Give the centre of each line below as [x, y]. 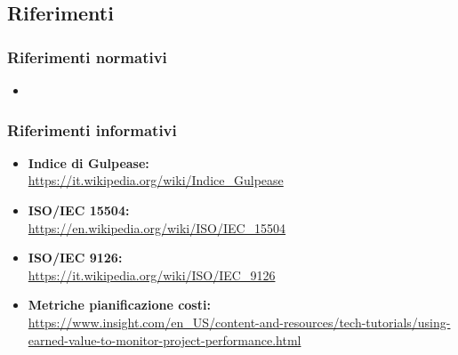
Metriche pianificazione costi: [119, 305]
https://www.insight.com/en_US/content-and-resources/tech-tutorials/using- [239, 322]
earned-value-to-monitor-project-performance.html [165, 339]
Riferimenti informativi [92, 129]
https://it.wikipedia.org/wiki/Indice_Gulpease [156, 180]
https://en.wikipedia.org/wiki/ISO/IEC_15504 [157, 227]
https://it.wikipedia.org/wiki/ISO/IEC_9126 [152, 274]
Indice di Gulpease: [88, 162]
